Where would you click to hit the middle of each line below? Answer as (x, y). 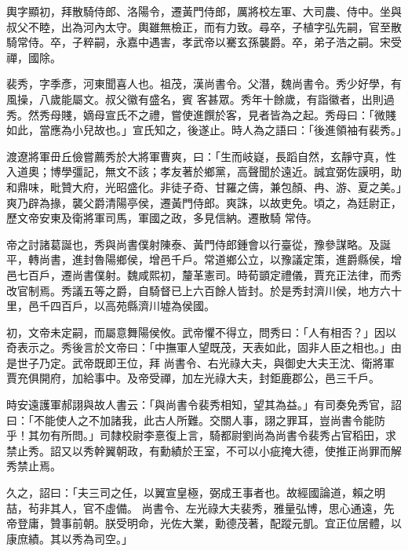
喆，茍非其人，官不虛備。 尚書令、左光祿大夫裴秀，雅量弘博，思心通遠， (195, 507)
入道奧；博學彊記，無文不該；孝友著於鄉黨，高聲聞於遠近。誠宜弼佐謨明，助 (204, 172)
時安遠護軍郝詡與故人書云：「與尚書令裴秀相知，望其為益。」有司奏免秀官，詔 (204, 405)
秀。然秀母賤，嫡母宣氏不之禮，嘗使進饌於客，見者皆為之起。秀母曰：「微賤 (201, 114)
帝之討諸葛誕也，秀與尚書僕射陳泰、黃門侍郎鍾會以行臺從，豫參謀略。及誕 (199, 244)
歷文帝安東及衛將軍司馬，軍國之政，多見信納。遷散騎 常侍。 (162, 218)
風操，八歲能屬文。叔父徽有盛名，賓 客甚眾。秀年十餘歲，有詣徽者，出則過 (200, 99)
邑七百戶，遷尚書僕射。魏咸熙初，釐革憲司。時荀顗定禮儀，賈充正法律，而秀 (204, 274)
